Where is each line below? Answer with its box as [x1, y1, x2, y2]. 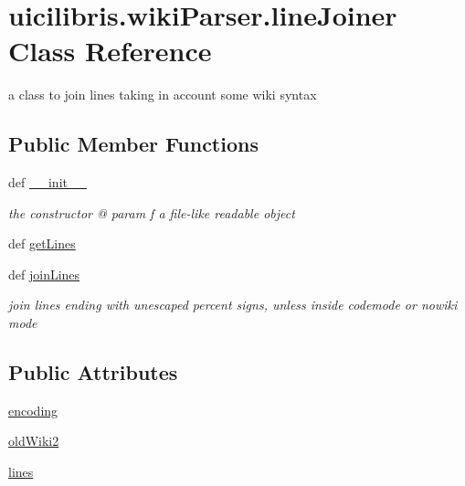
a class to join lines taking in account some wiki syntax [8, 85, 317, 104]
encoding [8, 400, 58, 419]
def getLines [8, 234, 76, 253]
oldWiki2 [8, 431, 59, 450]
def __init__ [8, 173, 87, 192]
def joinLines [8, 264, 80, 283]
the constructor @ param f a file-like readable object [8, 203, 295, 222]
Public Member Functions [8, 130, 259, 158]
